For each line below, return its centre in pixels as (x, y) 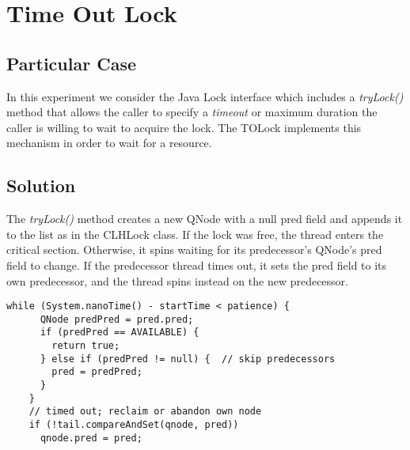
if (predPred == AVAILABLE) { (120, 333)
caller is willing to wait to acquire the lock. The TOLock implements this (184, 127)
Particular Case (71, 63)
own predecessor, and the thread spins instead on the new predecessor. (177, 280)
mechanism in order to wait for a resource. (109, 143)
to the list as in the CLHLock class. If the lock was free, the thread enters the (195, 234)
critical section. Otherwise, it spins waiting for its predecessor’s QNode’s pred (194, 250)
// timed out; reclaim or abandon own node (145, 412)
